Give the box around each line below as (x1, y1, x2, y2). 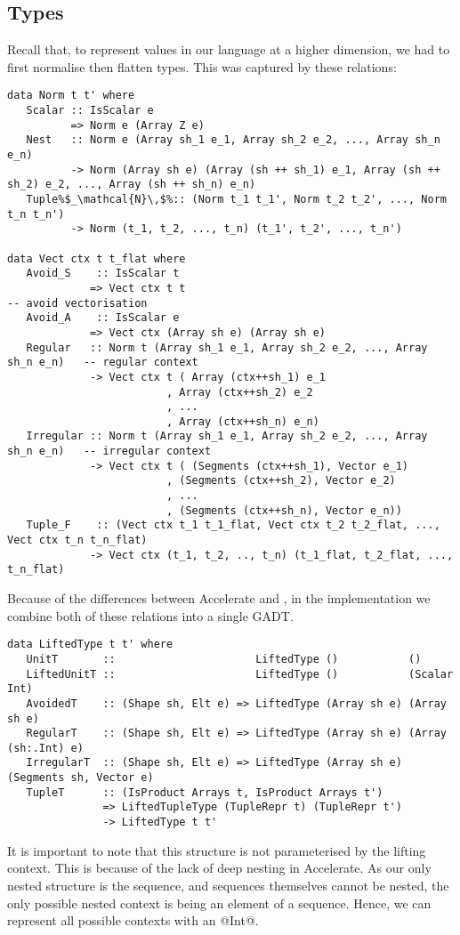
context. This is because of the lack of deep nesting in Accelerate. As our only (7, 858, 432, 877)
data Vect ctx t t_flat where (7, 252, 186, 265)
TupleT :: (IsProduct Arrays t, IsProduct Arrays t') (26, 786, 383, 799)
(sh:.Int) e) (7, 741, 84, 754)
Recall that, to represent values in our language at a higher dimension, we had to (7, 40, 450, 59)
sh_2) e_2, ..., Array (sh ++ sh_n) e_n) (7, 178, 256, 191)
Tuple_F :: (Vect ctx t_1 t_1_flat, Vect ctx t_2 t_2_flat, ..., (26, 519, 440, 532)
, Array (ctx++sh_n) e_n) (165, 415, 319, 428)
